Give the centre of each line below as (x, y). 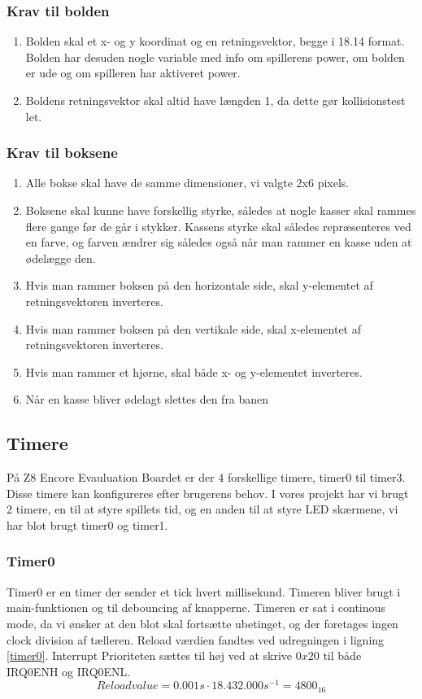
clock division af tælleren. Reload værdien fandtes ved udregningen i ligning (196, 639)
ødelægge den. (61, 258)
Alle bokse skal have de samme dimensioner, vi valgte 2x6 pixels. (187, 183)
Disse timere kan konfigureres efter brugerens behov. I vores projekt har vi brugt (208, 493)
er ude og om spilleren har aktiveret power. (133, 73)
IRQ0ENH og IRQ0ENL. (69, 671)
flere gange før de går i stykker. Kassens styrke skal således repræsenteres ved (218, 226)
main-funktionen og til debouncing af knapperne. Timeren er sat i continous (196, 607)
